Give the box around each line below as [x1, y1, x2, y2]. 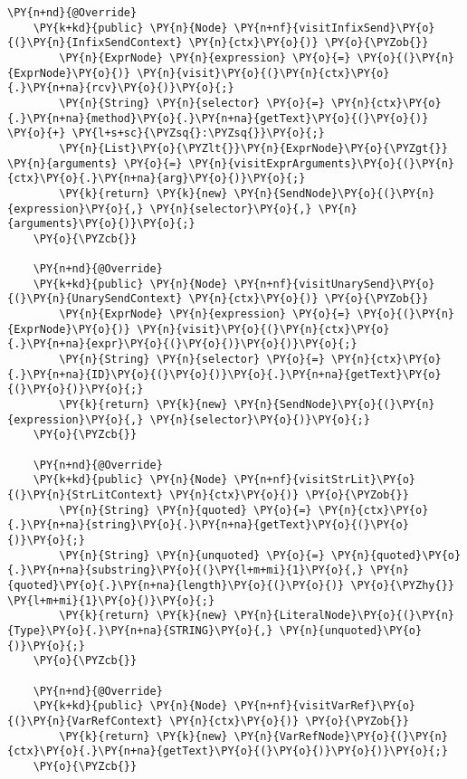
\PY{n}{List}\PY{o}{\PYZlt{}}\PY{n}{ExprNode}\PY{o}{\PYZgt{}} [59, 141, 448, 155]
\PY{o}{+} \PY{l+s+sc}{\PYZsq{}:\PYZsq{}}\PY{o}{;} [7, 127, 325, 140]
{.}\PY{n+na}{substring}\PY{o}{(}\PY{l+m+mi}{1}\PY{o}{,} [7, 564, 364, 577]
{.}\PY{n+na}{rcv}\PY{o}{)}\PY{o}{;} [7, 81, 234, 95]
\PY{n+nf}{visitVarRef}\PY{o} [233, 699, 416, 713]
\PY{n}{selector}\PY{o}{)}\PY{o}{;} [149, 413, 370, 426]
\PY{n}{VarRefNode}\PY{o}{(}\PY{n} [233, 729, 448, 743]
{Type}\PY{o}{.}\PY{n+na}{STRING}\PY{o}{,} [7, 623, 273, 637]
